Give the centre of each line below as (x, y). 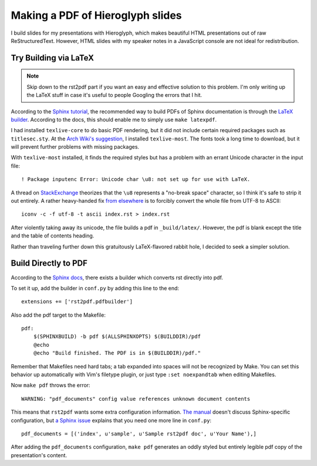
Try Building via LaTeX (52, 58)
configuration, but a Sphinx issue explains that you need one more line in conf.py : (111, 420)
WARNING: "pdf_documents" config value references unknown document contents (136, 399)
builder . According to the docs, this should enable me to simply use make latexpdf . (114, 119)
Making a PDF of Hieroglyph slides (96, 15)
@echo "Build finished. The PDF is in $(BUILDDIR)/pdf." (117, 353)
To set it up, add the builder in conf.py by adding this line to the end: (95, 288)
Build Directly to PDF (49, 264)
